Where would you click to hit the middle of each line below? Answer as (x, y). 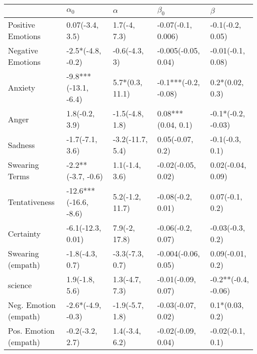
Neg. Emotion (32, 305)
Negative (23, 51)
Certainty (24, 233)
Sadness (21, 145)
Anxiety (22, 88)
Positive (21, 25)
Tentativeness (31, 202)
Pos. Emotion (31, 331)
